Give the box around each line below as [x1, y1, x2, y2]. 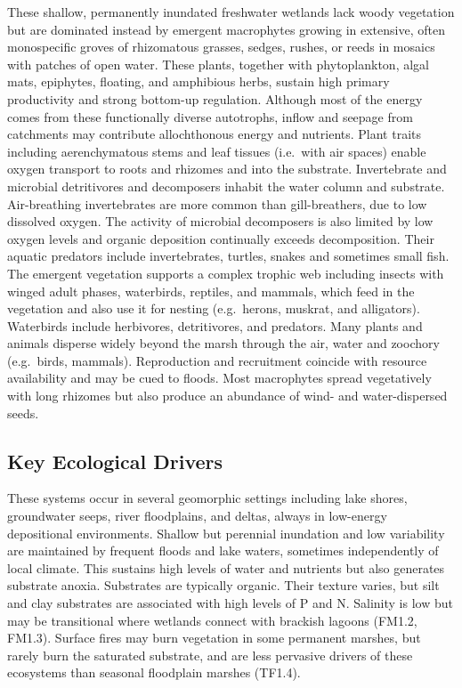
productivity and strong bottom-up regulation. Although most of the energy [7, 89, 423, 108]
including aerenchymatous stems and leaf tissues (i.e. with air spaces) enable [7, 142, 426, 160]
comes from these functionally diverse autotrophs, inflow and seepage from [7, 107, 413, 125]
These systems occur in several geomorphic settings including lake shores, [7, 489, 408, 507]
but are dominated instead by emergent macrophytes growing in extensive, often [7, 20, 445, 38]
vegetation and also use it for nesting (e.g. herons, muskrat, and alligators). [7, 299, 420, 318]
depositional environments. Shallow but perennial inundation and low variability [7, 523, 445, 542]
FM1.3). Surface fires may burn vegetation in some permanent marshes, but [7, 628, 421, 647]
